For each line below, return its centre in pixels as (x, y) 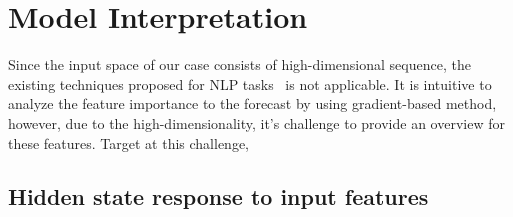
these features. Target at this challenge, (129, 142)
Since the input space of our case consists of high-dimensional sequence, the (239, 64)
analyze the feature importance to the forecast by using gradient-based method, (252, 103)
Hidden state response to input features (218, 196)
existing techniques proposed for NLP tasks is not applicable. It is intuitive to (250, 83)
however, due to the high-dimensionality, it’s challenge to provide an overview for (256, 122)
